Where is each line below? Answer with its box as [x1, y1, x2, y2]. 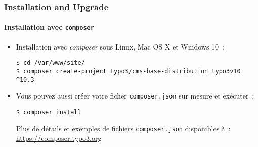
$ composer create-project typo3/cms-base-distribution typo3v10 [16, 67, 241, 75]
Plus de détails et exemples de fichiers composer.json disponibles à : [16, 123, 231, 133]
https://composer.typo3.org [16, 133, 102, 143]
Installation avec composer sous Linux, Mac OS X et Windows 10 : [16, 41, 224, 52]
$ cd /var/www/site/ [16, 59, 85, 67]
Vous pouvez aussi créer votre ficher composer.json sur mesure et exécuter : [16, 90, 254, 101]
